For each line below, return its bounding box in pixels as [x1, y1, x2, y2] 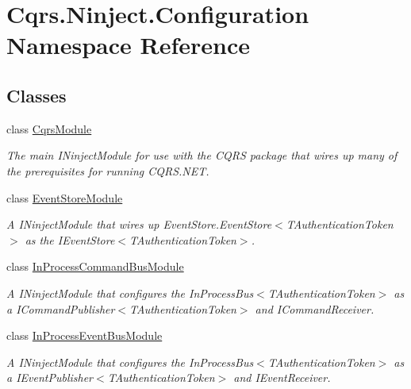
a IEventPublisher [6, 369, 94, 386]
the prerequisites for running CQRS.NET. [6, 162, 209, 179]
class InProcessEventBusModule [6, 327, 163, 344]
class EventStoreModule [6, 189, 123, 206]
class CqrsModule [6, 120, 92, 137]
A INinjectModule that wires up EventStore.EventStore [6, 216, 272, 233]
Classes [6, 83, 67, 107]
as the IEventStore [25, 231, 115, 248]
